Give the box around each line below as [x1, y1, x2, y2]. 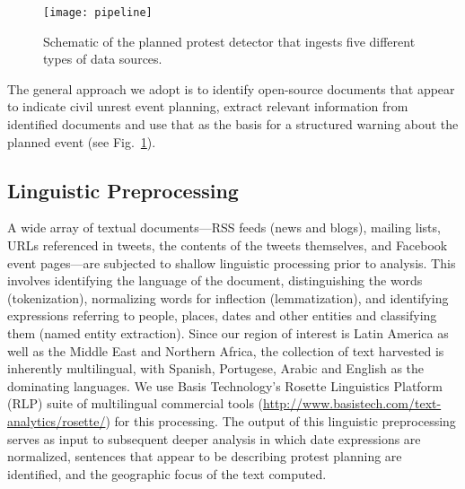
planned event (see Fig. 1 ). [7, 132, 156, 151]
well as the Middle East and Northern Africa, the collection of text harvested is [7, 341, 444, 360]
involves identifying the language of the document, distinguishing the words [7, 271, 423, 290]
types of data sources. [43, 49, 162, 68]
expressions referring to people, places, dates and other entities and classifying [7, 306, 437, 325]
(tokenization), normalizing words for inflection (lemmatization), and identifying [7, 288, 449, 307]
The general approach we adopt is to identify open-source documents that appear [7, 79, 455, 98]
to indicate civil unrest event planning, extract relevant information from [7, 97, 408, 116]
